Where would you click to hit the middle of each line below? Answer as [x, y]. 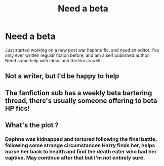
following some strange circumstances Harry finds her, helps [80, 145]
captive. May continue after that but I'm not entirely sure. [75, 158]
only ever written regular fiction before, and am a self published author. [78, 55]
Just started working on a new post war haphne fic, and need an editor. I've [82, 50]
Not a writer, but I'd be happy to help [62, 76]
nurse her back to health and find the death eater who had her [81, 152]
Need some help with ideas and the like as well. [54, 60]
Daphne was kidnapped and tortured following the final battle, [81, 139]
